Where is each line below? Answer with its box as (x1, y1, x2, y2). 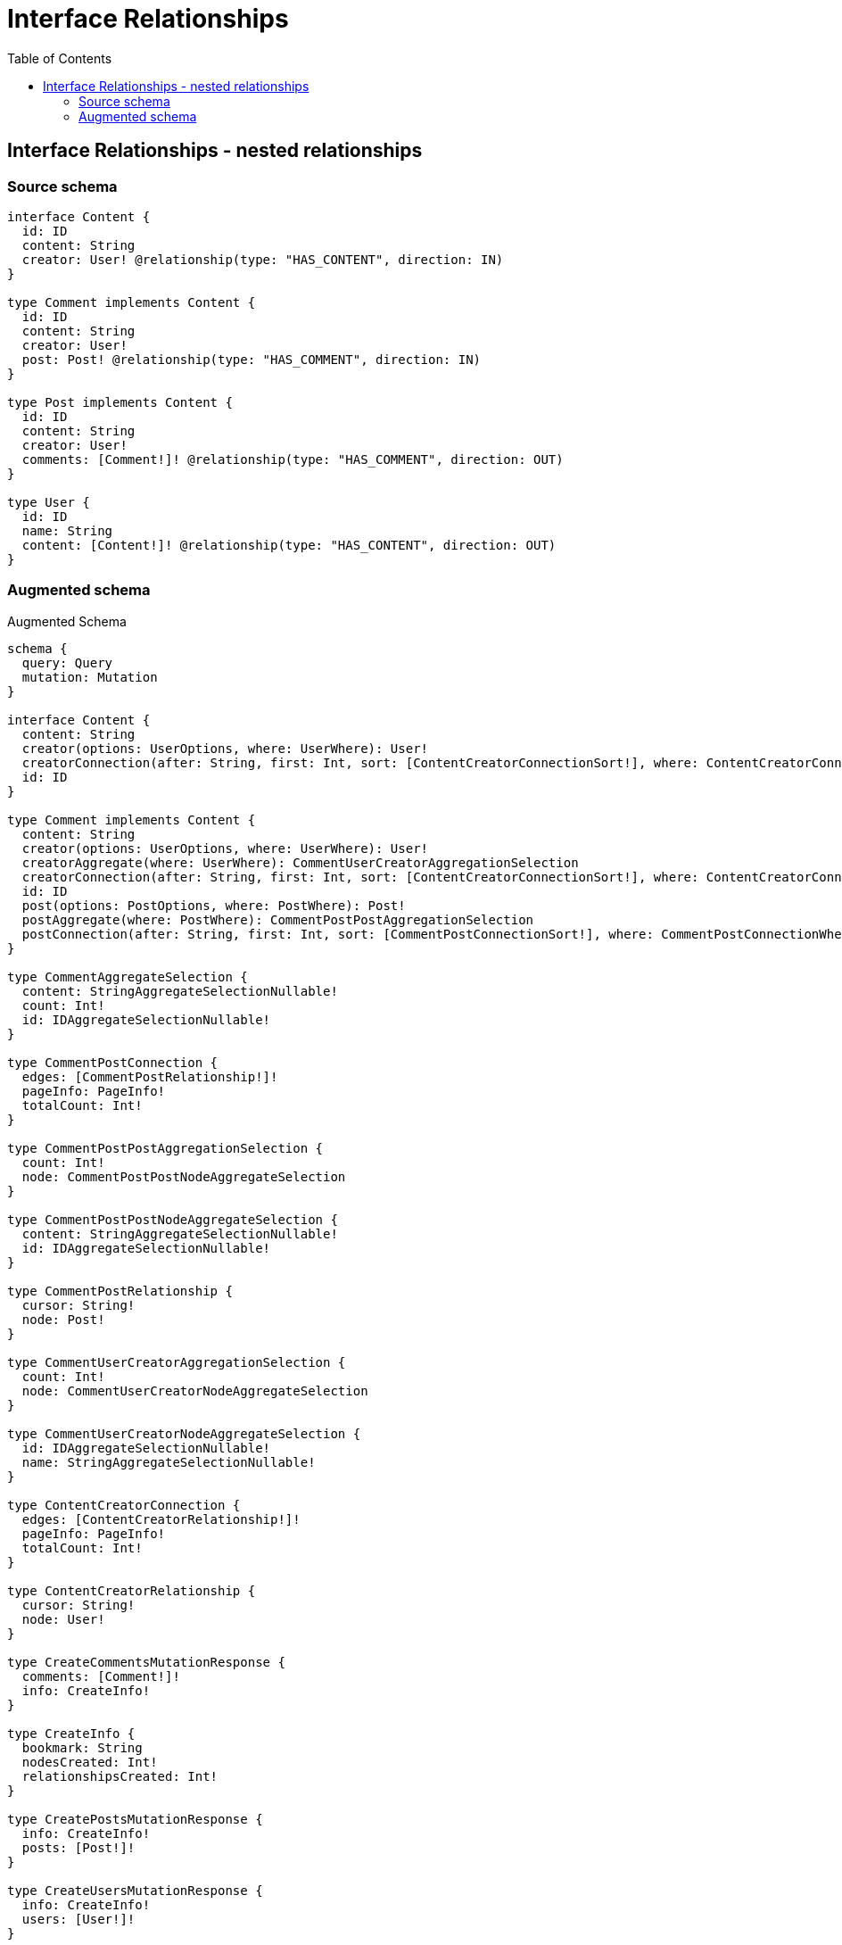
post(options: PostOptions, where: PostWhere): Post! (21, 898, 406, 913)
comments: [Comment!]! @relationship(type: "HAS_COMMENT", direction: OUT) (21, 451, 564, 467)
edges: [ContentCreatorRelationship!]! (21, 1511, 301, 1527)
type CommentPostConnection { (7, 1055, 219, 1070)
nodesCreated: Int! (21, 1754, 158, 1769)
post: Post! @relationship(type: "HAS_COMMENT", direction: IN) (21, 352, 482, 367)
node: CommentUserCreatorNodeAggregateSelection (21, 1383, 368, 1398)
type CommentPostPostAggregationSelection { (7, 1140, 324, 1155)
